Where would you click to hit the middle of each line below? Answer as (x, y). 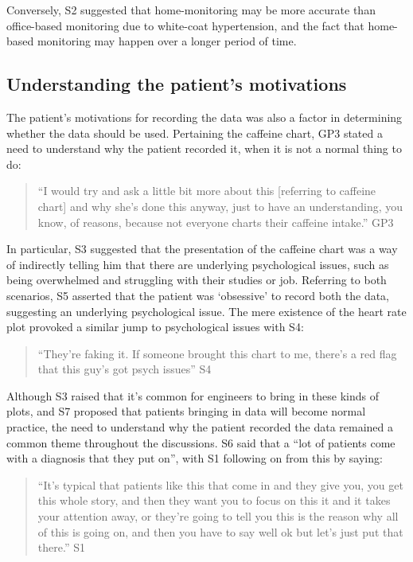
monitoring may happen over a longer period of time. (167, 41)
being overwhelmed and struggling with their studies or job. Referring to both (197, 280)
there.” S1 (61, 547)
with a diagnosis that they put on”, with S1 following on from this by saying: (195, 458)
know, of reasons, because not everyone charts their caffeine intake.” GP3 (216, 222)
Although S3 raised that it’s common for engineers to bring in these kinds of (193, 395)
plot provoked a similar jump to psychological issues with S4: (155, 327)
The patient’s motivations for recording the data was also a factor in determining (205, 117)
